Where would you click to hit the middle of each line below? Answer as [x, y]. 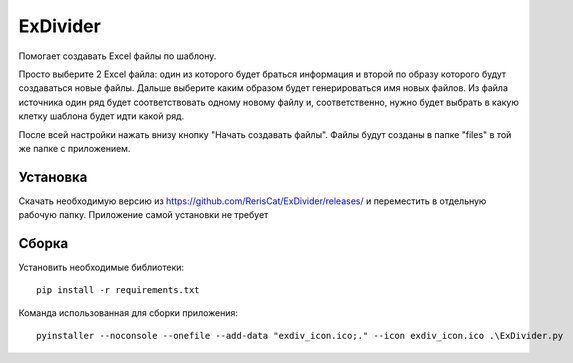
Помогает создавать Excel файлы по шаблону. [117, 56]
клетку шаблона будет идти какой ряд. [101, 116]
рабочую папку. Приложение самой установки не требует [143, 215]
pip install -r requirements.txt [118, 290]
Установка [53, 176]
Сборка [43, 243]
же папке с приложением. [74, 148]
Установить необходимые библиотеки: [101, 267]
